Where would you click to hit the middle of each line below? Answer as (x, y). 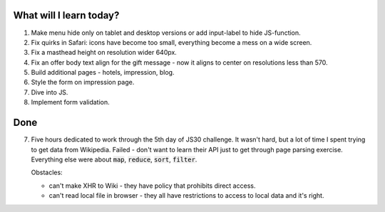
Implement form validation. (70, 102)
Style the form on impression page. (83, 83)
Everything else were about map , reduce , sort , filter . (114, 159)
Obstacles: (47, 173)
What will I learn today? (66, 15)
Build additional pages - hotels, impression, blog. (103, 73)
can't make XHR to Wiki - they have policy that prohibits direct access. (152, 186)
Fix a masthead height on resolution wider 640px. (104, 53)
